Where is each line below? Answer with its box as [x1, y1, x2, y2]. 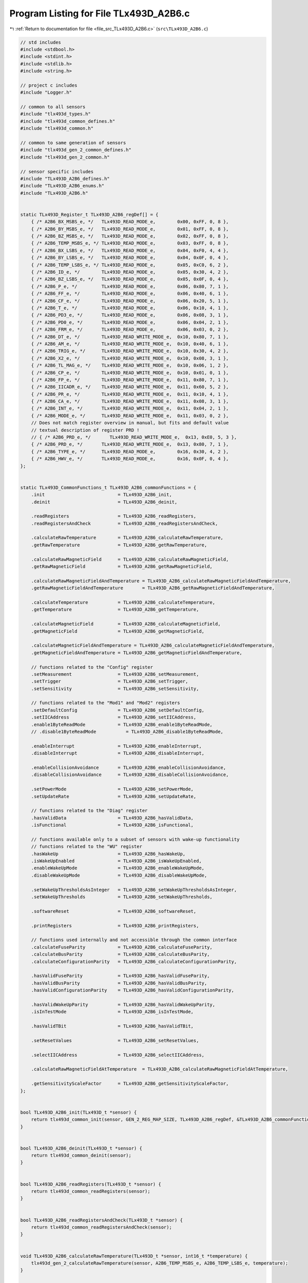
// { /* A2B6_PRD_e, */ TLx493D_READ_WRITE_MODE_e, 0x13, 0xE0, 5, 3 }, [31, 434, 237, 440]
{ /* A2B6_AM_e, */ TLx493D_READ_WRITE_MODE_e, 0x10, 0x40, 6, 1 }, [31, 341, 229, 346]
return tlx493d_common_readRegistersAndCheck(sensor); [31, 1224, 172, 1230]
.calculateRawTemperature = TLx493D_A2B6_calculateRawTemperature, [31, 535, 223, 541]
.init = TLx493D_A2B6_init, [31, 492, 172, 498]
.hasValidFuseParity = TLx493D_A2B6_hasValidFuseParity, [31, 973, 210, 979]
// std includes [20, 39, 62, 45]
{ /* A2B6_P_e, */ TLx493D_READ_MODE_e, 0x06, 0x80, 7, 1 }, [31, 283, 229, 289]
